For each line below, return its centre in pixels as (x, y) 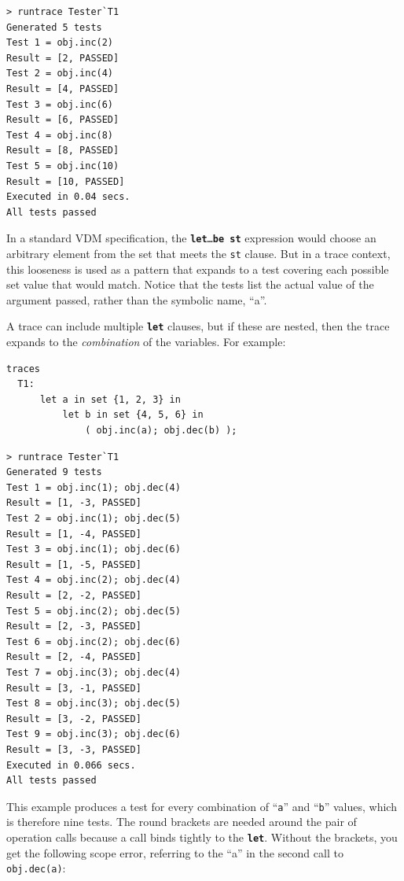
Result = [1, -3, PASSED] (74, 503)
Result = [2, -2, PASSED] (74, 595)
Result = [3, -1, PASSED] (74, 688)
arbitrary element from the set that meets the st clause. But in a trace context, (198, 253)
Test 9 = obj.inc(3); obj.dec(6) (94, 734)
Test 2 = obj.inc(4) (60, 74)
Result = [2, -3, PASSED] (74, 627)
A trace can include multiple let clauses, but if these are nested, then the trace (198, 326)
